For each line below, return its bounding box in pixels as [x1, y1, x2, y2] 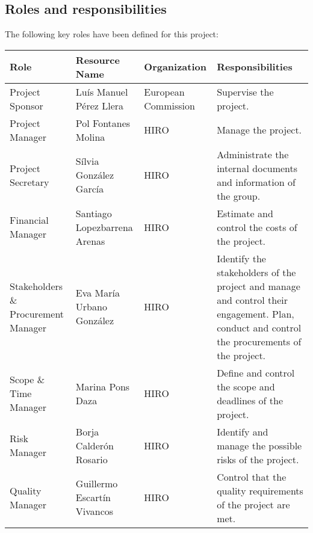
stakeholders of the [217, 265, 296, 279]
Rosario [75, 452, 108, 466]
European [144, 84, 185, 99]
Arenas [75, 233, 105, 248]
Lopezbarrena [75, 220, 133, 234]
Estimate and [217, 206, 273, 220]
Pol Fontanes [75, 116, 131, 130]
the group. [217, 188, 261, 203]
